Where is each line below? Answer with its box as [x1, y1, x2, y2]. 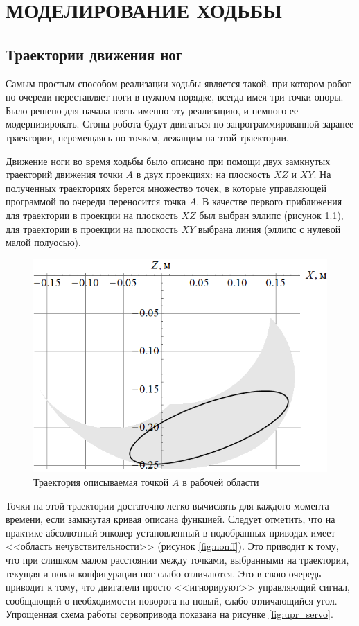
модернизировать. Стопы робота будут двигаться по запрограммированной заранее [6, 116, 354, 131]
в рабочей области [182, 474, 259, 489]
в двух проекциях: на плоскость [136, 167, 271, 182]
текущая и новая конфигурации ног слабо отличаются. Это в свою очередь [6, 566, 322, 580]
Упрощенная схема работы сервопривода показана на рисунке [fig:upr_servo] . [6, 607, 333, 621]
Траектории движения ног [6, 43, 183, 64]
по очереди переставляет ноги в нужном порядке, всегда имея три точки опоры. [6, 89, 344, 104]
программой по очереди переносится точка [6, 194, 186, 209]
